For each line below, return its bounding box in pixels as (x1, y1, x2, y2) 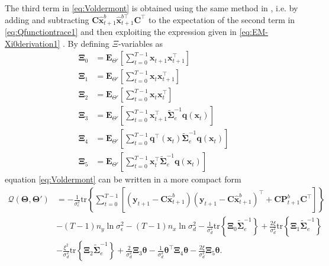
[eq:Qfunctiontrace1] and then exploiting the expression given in (5, 25, 237, 38)
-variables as (118, 37, 163, 49)
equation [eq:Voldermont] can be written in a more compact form (5, 173, 241, 185)
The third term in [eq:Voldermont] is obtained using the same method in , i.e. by (5, 2, 298, 14)
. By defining (63, 37, 109, 49)
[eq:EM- (239, 25, 268, 38)
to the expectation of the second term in (149, 13, 295, 25)
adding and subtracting (5, 13, 89, 25)
